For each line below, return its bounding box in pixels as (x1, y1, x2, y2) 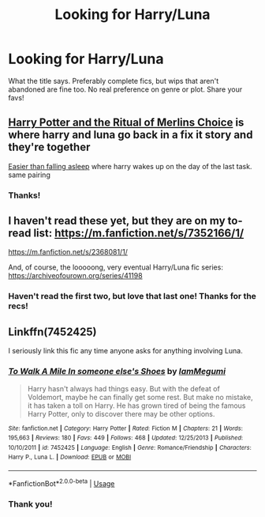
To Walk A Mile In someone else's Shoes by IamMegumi (8, 366, 226, 377)
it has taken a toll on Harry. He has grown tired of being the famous (27, 401, 246, 410)
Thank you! (8, 498, 53, 509)
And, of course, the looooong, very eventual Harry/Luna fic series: (8, 262, 223, 272)
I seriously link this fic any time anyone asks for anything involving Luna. (8, 346, 243, 356)
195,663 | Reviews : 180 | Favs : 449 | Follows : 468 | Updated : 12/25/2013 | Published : (8, 434, 243, 442)
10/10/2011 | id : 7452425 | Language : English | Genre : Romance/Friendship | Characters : (8, 443, 252, 451)
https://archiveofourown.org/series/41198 (8, 271, 144, 281)
